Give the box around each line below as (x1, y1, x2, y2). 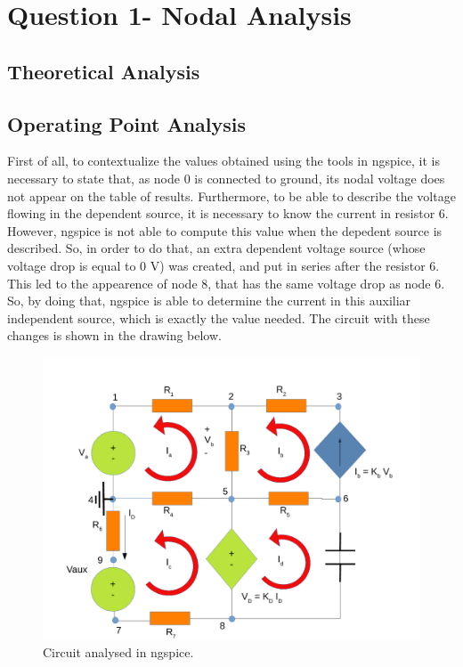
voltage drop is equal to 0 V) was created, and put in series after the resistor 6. (7, 256, 440, 274)
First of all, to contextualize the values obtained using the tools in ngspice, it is (7, 151, 441, 170)
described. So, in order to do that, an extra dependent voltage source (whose (7, 239, 426, 257)
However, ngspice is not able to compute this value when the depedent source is (7, 221, 443, 240)
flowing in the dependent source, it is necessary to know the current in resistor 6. (7, 204, 449, 223)
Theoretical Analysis (7, 57, 200, 85)
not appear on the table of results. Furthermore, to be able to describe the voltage (7, 186, 456, 205)
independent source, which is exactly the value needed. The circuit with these (7, 308, 430, 327)
